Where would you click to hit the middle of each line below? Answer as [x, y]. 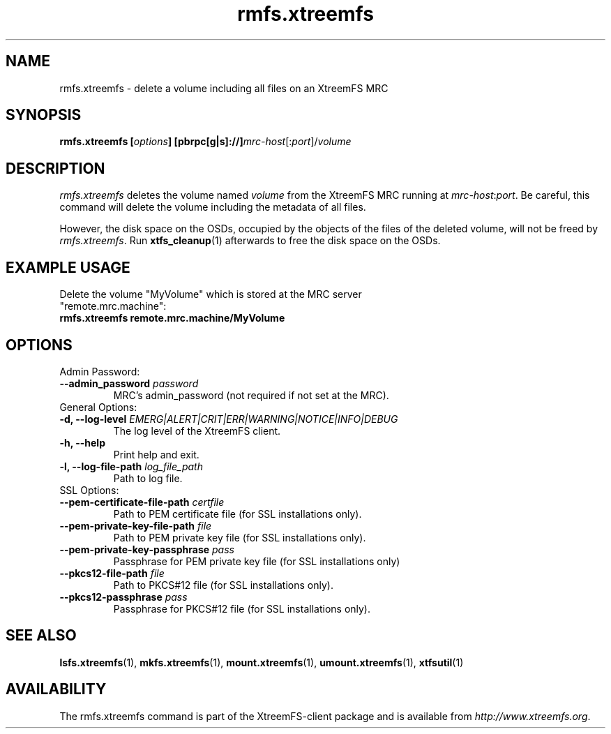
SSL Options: [89, 490]
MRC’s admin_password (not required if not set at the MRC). [251, 395]
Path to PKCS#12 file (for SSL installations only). [223, 585]
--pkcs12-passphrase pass [123, 597]
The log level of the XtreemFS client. [197, 430]
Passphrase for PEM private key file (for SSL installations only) [257, 561]
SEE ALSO [41, 636]
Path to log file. [148, 478]
